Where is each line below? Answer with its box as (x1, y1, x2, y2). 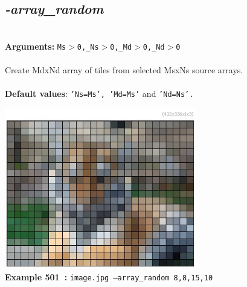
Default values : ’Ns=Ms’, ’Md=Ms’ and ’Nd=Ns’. (5, 87, 194, 100)
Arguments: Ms (5, 39, 66, 52)
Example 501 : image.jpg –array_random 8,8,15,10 (5, 271, 213, 283)
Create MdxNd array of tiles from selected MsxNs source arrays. (5, 64, 243, 76)
